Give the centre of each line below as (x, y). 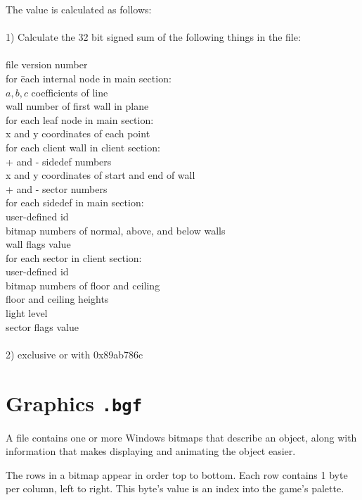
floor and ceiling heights (57, 299)
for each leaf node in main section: (80, 119)
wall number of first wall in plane (77, 106)
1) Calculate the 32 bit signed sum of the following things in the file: (153, 37)
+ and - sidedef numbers (59, 161)
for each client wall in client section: (83, 147)
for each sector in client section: (74, 257)
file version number (47, 64)
